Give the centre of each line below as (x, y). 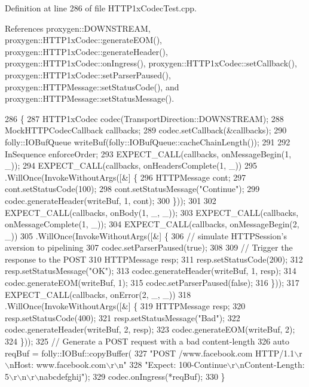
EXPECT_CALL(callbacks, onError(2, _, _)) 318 (98, 294)
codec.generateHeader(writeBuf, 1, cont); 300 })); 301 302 (111, 200)
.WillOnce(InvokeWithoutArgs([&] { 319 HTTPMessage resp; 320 (125, 306)
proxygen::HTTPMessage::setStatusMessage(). (90, 98)
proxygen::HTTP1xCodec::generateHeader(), (86, 51)
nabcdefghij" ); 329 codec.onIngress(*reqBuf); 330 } (132, 376)
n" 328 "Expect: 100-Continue (173, 365)
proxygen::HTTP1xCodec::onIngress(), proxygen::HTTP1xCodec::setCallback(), (151, 63)
